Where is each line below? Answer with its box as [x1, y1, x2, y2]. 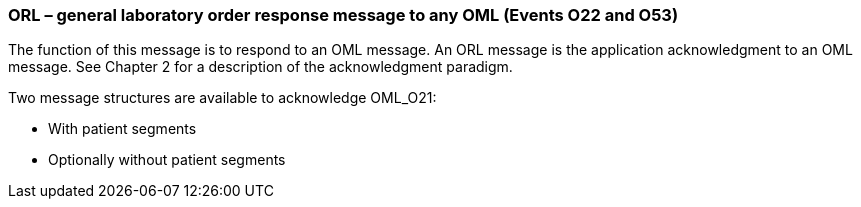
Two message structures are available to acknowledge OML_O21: [8, 89, 437, 107]
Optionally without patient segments [48, 151, 286, 169]
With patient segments [48, 120, 197, 138]
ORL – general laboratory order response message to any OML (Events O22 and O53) [8, 5, 679, 25]
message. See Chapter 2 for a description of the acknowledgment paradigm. [8, 58, 513, 76]
